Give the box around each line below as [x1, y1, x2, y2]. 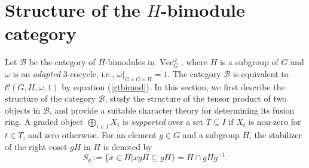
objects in [5, 103, 41, 116]
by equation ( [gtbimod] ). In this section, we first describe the [62, 80, 285, 93]
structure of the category [5, 92, 96, 105]
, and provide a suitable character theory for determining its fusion [49, 103, 295, 116]
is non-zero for [248, 115, 301, 128]
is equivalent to [232, 67, 289, 80]
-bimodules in [105, 56, 155, 68]
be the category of [29, 56, 96, 68]
